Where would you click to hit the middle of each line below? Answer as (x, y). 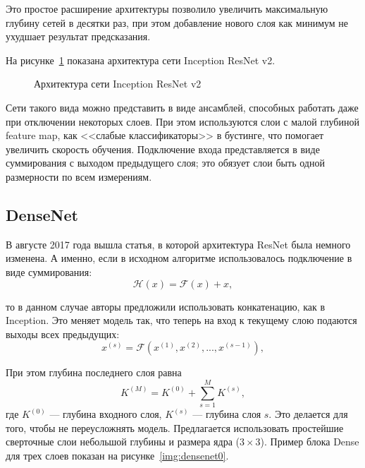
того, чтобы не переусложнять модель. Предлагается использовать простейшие (175, 427)
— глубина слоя (227, 414)
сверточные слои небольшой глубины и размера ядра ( (123, 442)
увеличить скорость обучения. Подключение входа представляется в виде (163, 149)
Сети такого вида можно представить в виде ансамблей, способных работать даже (182, 107)
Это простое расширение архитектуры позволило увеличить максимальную (167, 8)
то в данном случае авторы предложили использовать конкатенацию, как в (166, 306)
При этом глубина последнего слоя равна (94, 372)
